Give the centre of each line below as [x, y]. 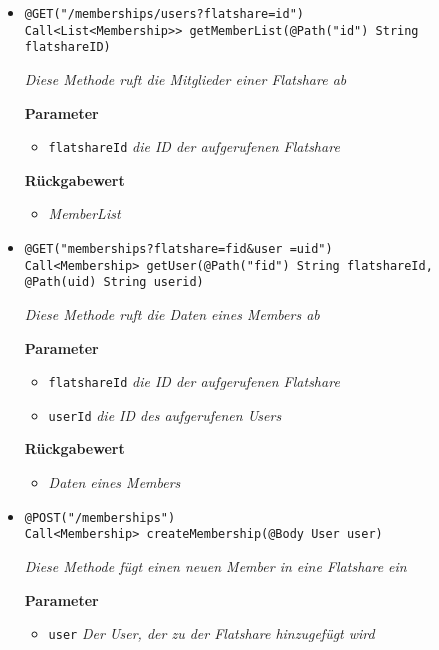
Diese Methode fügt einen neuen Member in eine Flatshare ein [215, 565]
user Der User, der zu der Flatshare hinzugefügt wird [211, 633]
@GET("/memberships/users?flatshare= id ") [164, 14]
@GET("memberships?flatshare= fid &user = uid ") [178, 249]
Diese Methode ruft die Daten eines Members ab [172, 313]
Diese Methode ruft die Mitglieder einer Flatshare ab [185, 78]
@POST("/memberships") [100, 517]
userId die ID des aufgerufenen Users [165, 414]
